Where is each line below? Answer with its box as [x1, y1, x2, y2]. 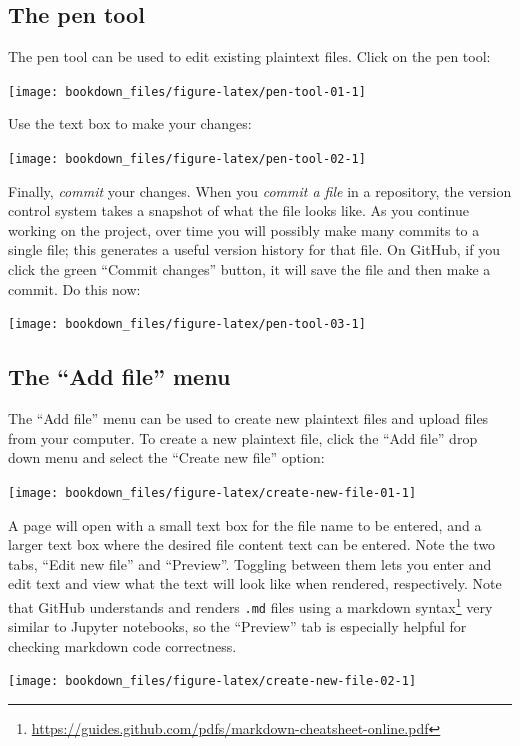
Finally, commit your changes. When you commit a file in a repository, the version [8, 180, 512, 201]
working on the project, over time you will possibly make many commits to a [8, 219, 480, 240]
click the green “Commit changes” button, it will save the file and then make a [8, 259, 491, 280]
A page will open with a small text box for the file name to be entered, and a [8, 514, 482, 535]
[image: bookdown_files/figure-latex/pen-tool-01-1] [8, 84, 366, 99]
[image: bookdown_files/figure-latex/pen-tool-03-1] [8, 317, 366, 332]
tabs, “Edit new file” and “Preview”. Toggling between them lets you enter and [8, 553, 492, 574]
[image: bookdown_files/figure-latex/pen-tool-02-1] [8, 152, 366, 167]
